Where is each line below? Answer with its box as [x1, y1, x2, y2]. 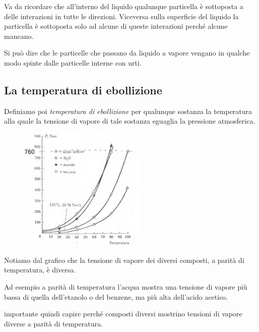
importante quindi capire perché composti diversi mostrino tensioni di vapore [4, 308, 242, 319]
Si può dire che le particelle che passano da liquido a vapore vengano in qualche [4, 47, 250, 58]
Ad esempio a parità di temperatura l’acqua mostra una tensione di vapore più [4, 281, 247, 292]
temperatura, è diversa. [4, 264, 76, 275]
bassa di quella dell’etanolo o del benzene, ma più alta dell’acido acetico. [4, 291, 228, 302]
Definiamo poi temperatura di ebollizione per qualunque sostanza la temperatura [4, 105, 252, 116]
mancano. [4, 30, 34, 41]
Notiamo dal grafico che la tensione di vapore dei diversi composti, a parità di [4, 254, 244, 265]
